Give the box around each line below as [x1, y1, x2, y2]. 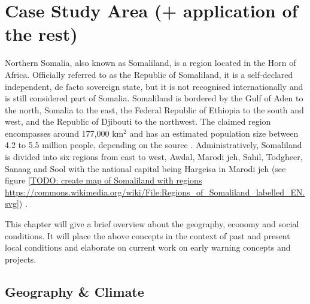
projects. [5, 252, 37, 265]
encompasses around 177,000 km [5, 127, 124, 139]
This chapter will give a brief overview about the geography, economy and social [5, 218, 299, 230]
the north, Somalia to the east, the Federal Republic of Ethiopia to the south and [5, 103, 304, 116]
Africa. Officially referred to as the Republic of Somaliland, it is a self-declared [5, 68, 293, 80]
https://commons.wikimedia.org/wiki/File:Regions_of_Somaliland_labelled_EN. [5, 185, 305, 198]
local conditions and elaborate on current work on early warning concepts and [5, 241, 291, 254]
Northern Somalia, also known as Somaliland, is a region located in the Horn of [5, 56, 296, 69]
